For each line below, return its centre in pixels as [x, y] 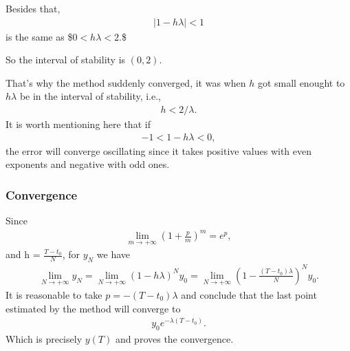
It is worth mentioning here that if [78, 124]
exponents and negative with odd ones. [88, 164]
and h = [23, 254]
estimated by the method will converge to [93, 308]
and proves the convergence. [174, 338]
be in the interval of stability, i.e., [90, 96]
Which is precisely [44, 338]
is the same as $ [39, 36]
